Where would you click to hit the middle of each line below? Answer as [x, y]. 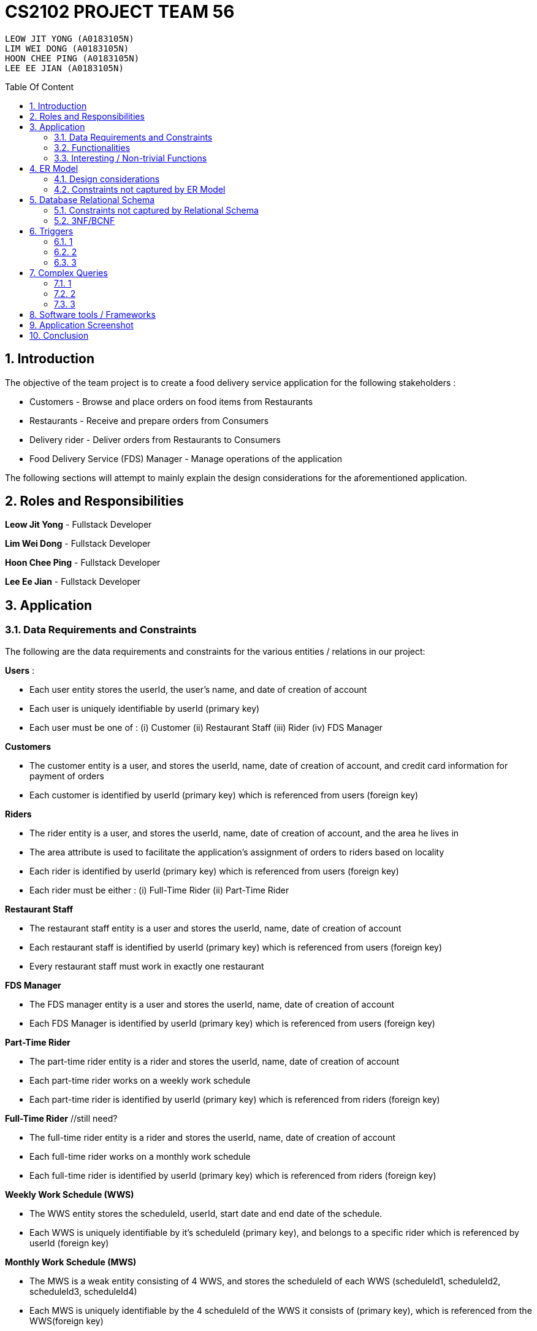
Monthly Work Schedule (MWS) [71, 1262]
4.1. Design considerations [107, 179]
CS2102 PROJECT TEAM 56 [120, 12]
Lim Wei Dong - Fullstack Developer [78, 544]
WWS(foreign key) [67, 1321]
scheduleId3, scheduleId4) [83, 1291]
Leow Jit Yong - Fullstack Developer [78, 525]
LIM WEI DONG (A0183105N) [67, 48]
